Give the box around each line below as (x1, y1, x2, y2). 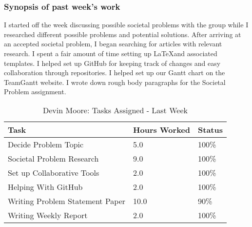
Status (198, 124, 223, 135)
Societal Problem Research (8, 152, 99, 164)
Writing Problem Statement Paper (8, 195, 126, 206)
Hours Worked (133, 124, 190, 135)
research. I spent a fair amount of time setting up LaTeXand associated (4, 48, 217, 58)
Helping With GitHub (8, 181, 83, 192)
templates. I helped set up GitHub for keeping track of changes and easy (4, 58, 221, 68)
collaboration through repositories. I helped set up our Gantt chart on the (4, 67, 225, 78)
